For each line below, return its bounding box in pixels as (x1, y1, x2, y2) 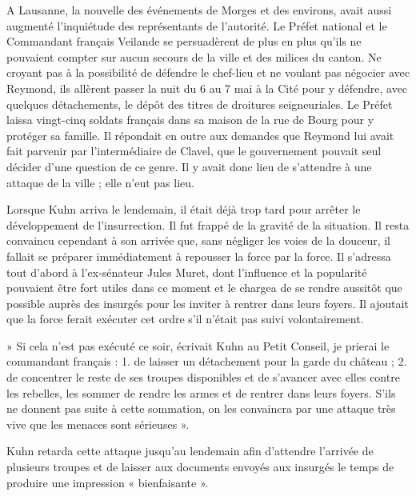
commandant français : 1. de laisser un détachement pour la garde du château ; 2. (6, 353, 407, 370)
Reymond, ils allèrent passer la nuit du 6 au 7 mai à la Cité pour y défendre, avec (6, 79, 408, 96)
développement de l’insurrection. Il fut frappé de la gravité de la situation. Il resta (6, 216, 410, 233)
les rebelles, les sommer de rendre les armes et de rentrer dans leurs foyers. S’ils (6, 384, 396, 401)
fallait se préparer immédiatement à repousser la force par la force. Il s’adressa (6, 247, 391, 264)
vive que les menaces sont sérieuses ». (6, 415, 190, 432)
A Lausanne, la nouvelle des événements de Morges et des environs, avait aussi (6, 2, 392, 18)
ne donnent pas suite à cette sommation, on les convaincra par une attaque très (6, 400, 396, 417)
